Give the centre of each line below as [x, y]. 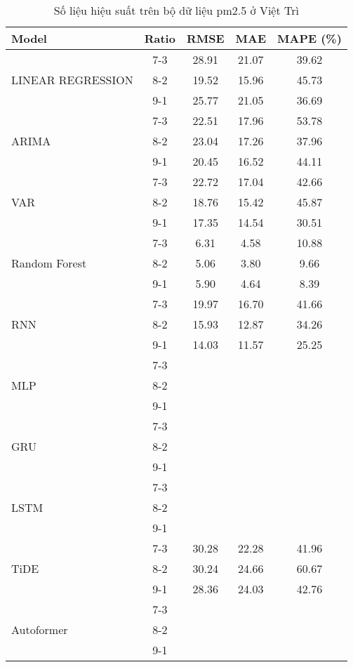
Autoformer [40, 629]
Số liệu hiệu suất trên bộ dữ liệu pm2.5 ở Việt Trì [176, 10]
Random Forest [49, 263]
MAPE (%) [309, 38]
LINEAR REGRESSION [72, 80]
